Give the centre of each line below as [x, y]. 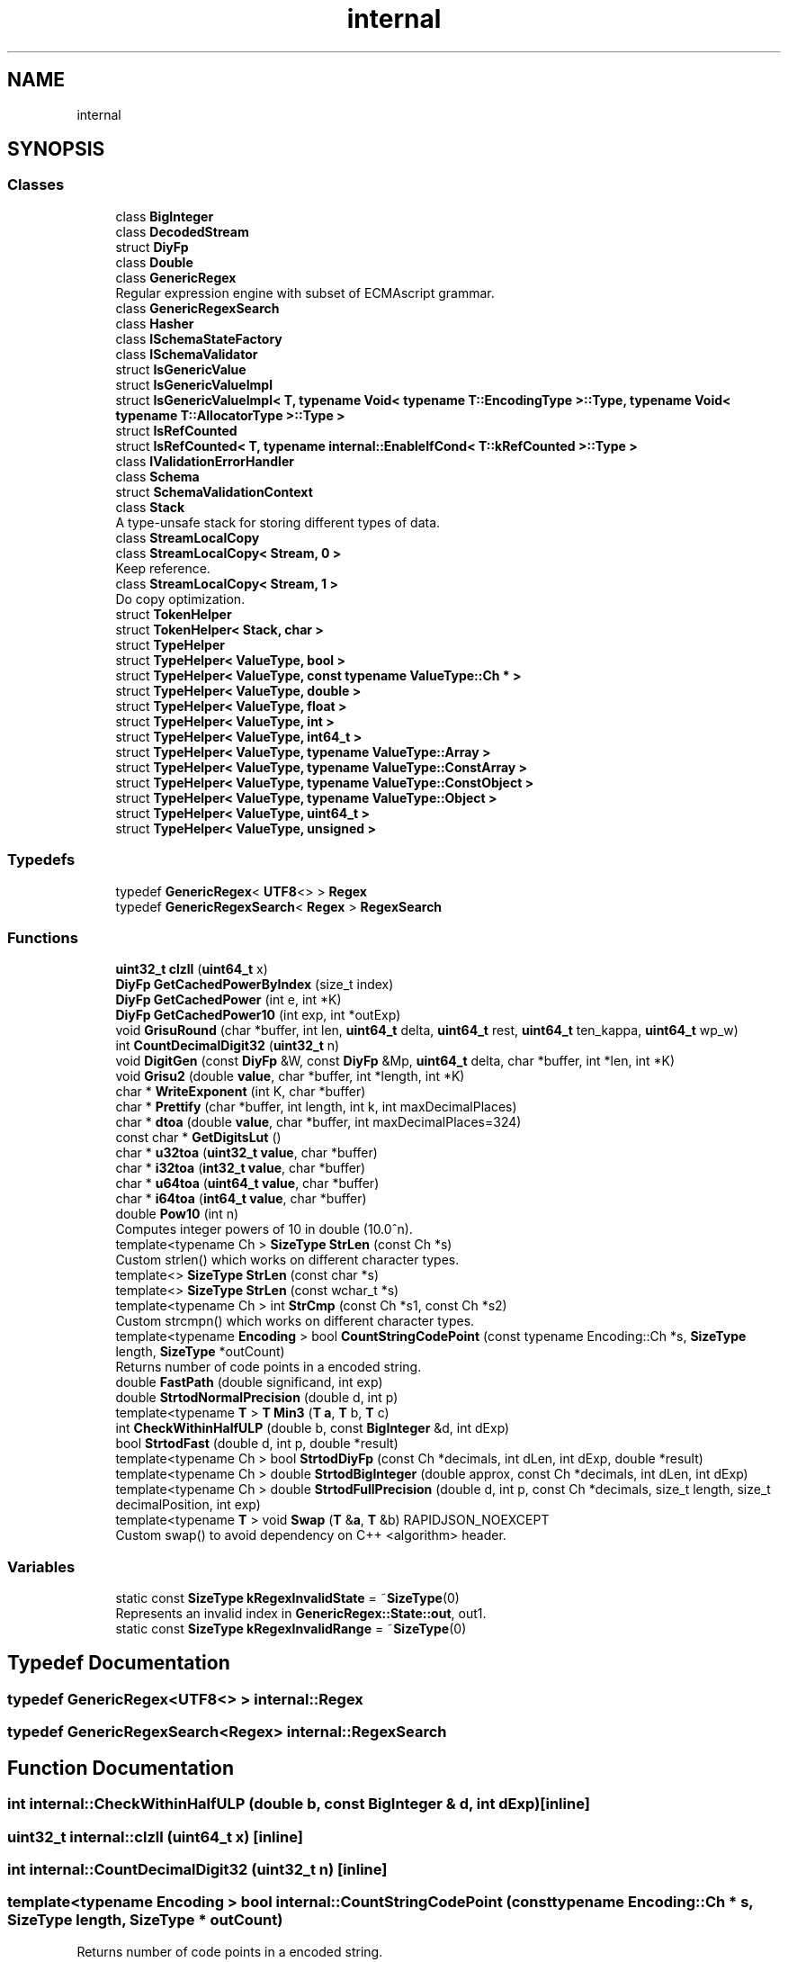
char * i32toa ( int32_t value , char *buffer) [241, 1168]
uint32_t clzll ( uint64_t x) [192, 969]
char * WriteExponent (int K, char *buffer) [241, 1092]
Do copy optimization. [180, 598]
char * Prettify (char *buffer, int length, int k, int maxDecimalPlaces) [316, 1107]
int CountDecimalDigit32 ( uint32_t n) [228, 1046]
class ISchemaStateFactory [199, 338]
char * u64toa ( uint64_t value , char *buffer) [247, 1183]
